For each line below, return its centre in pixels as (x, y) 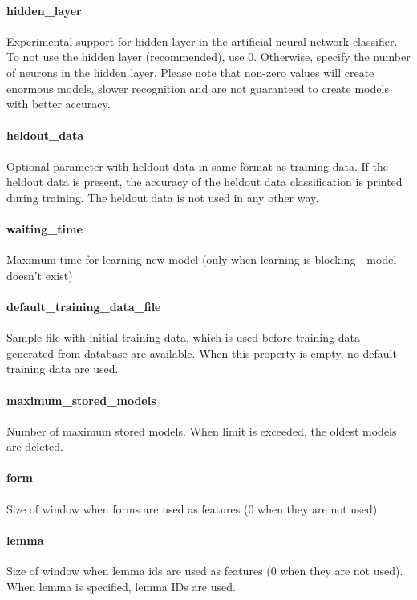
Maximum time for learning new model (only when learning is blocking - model (202, 259)
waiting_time (45, 228)
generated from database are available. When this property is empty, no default (202, 353)
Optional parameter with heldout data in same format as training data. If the (197, 166)
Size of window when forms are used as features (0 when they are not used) (192, 508)
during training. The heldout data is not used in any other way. (163, 197)
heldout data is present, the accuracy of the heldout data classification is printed (204, 182)
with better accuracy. (59, 104)
